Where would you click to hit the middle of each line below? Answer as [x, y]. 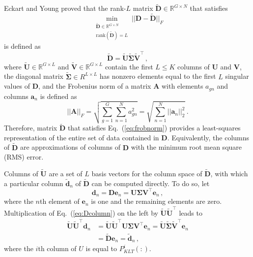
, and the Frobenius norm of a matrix [95, 86]
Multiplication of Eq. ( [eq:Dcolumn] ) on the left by [81, 212]
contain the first [129, 66]
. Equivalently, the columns [208, 137]
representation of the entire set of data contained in [82, 137]
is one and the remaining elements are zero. [156, 201]
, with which [229, 174]
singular [237, 76]
